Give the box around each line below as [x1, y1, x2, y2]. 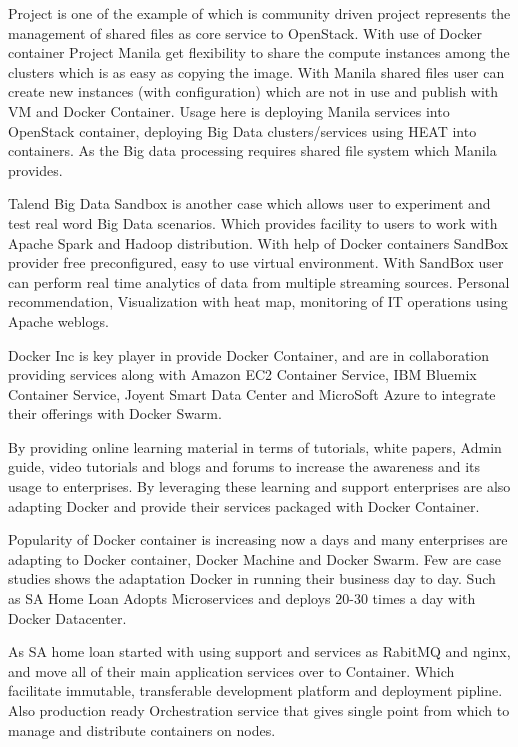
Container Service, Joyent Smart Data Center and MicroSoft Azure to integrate [8, 383, 496, 404]
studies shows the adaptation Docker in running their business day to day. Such [8, 568, 496, 589]
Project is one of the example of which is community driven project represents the [8, 3, 511, 23]
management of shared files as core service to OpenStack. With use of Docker [8, 22, 482, 43]
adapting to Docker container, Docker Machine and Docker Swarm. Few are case [8, 548, 501, 569]
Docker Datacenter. [8, 607, 127, 628]
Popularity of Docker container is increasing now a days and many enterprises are [8, 529, 508, 550]
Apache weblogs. [8, 310, 109, 331]
